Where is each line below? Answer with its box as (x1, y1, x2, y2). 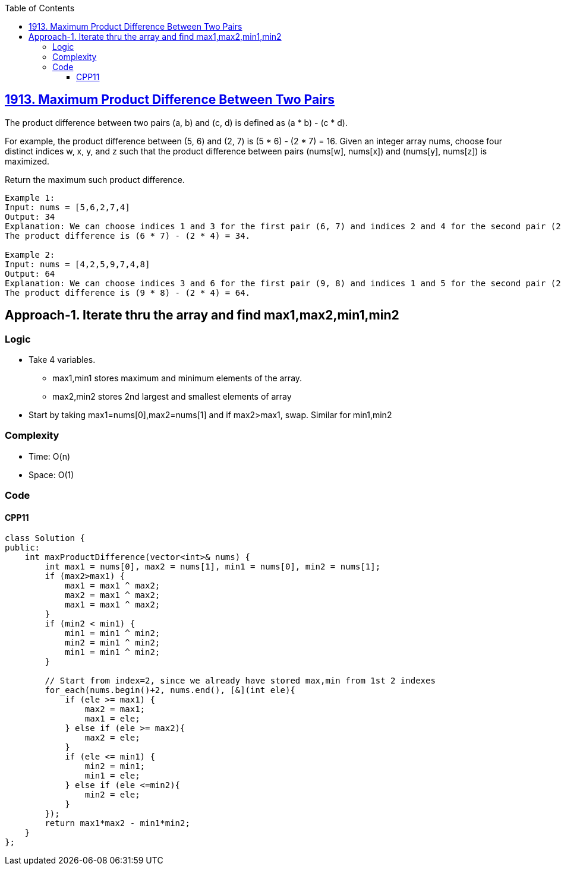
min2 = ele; (84, 790, 140, 800)
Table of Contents (5, 3, 75, 13)
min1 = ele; (84, 771, 140, 781)
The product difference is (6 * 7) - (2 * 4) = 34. (5, 230, 251, 241)
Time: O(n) (29, 451, 71, 461)
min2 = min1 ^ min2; (65, 638, 160, 648)
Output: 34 (5, 211, 55, 222)
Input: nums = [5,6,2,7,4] (5, 202, 130, 212)
